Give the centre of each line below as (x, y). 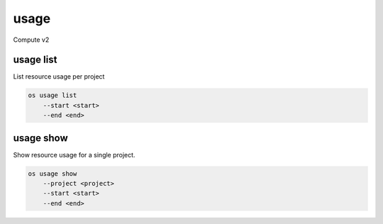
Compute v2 (31, 40)
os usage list (52, 95)
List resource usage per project (59, 77)
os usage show (52, 173)
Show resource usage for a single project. (74, 155)
